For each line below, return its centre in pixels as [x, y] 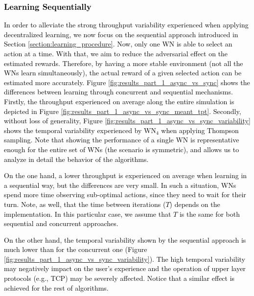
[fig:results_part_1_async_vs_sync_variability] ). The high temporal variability [125, 259]
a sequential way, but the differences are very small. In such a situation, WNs [120, 185]
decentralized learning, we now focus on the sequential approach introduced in [121, 34]
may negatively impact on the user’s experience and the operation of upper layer [125, 268]
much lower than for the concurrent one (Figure [76, 249]
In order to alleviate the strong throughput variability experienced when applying [126, 25]
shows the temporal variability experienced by [73, 130]
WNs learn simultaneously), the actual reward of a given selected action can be [123, 73]
